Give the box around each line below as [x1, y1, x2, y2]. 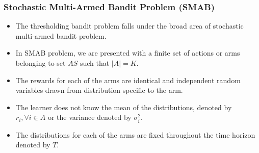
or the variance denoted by [47, 112, 132, 122]
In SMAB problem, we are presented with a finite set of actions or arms [15, 47, 240, 58]
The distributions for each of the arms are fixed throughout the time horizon [15, 129, 255, 140]
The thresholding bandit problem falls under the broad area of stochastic [15, 20, 244, 31]
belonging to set [15, 58, 66, 68]
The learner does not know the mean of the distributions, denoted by [15, 101, 232, 112]
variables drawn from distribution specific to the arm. [15, 85, 183, 95]
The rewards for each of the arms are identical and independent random [15, 74, 241, 85]
